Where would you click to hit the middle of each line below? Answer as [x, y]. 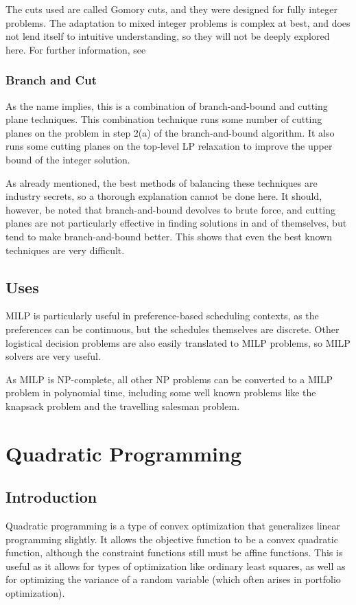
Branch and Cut [51, 80]
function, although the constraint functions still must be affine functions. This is [174, 552]
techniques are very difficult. [65, 250]
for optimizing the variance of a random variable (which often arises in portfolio [173, 579]
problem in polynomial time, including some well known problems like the [161, 392]
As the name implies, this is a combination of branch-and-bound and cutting [167, 105]
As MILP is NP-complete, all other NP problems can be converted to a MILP [169, 379]
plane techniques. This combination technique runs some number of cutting [164, 119]
